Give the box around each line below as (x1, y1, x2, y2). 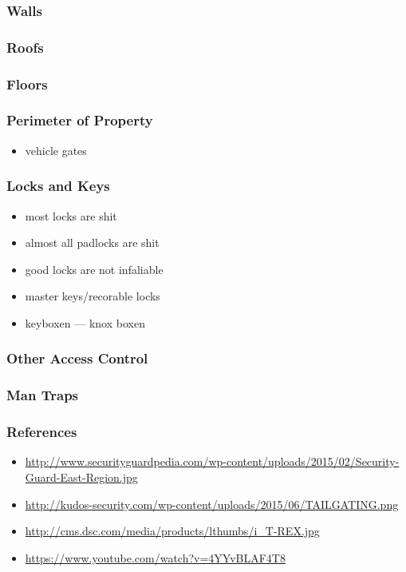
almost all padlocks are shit (25, 234, 160, 251)
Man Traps (6, 385, 79, 405)
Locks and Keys (6, 176, 110, 196)
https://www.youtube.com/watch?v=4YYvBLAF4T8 (25, 549, 286, 566)
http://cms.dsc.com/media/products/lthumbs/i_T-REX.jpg (25, 522, 320, 539)
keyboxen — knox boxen (25, 314, 145, 331)
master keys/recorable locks (25, 288, 160, 304)
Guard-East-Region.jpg (25, 469, 138, 486)
